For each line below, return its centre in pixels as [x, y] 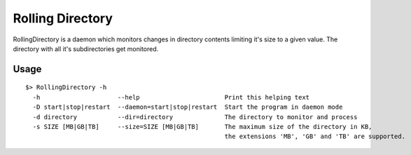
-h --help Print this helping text [171, 97]
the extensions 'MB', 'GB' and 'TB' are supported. [315, 136]
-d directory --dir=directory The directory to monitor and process [195, 117]
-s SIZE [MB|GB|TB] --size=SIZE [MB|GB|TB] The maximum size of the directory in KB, [202, 127]
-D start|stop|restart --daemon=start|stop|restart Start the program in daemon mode [188, 107]
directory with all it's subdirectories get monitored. [86, 48]
